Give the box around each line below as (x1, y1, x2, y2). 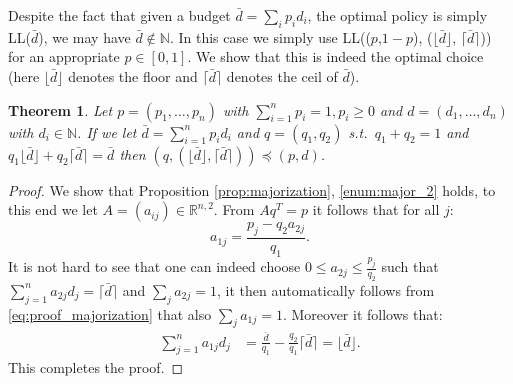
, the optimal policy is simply (307, 5, 488, 25)
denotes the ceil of (226, 65, 338, 86)
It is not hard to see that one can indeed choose (8, 256, 301, 277)
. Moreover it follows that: (282, 303, 443, 324)
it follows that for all (312, 199, 440, 220)
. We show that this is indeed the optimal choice (187, 46, 484, 67)
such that (381, 256, 439, 277)
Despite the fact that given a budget (8, 5, 231, 25)
